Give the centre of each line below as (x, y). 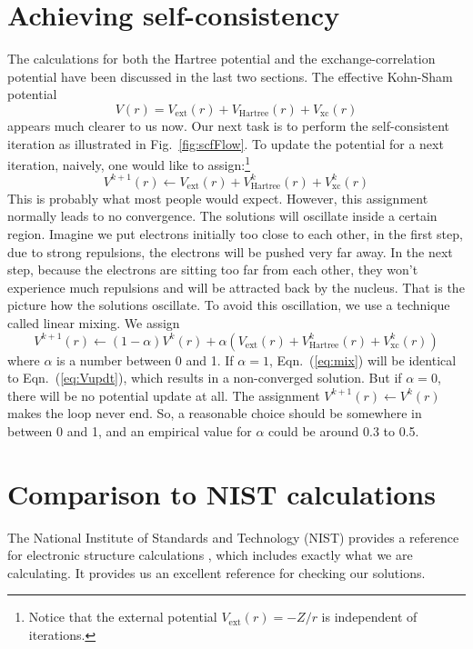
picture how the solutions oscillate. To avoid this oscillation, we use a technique (229, 305)
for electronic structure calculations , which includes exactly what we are (210, 555)
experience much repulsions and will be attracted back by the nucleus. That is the (236, 287)
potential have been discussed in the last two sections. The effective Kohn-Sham (230, 76)
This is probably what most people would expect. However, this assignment (218, 198)
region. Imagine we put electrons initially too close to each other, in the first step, (235, 234)
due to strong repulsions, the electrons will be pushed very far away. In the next (230, 251)
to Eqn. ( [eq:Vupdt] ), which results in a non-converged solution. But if (205, 378)
